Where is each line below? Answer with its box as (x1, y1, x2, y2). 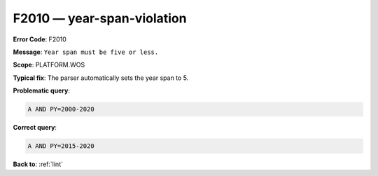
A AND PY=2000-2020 (27, 105, 94, 114)
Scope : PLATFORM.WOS (13, 60, 85, 69)
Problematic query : (13, 86, 70, 95)
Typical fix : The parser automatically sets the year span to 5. (13, 74, 189, 82)
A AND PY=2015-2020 (27, 142, 94, 150)
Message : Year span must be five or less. (13, 48, 159, 56)
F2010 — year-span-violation (13, 11, 187, 26)
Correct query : (13, 123, 57, 132)
